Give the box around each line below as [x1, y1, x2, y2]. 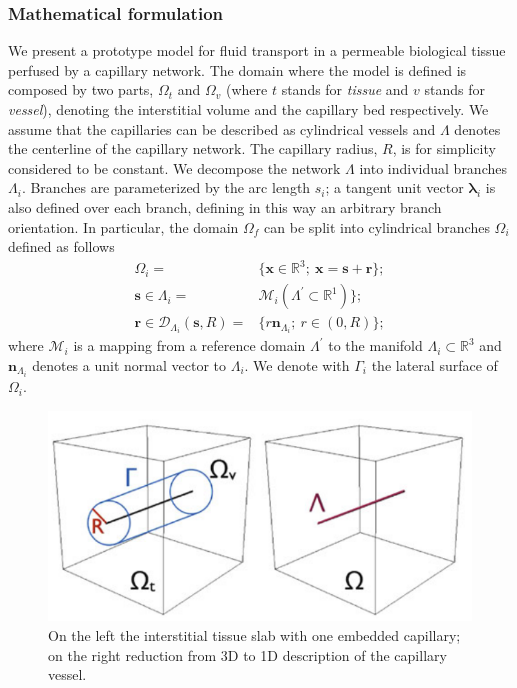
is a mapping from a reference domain [73, 335, 306, 356]
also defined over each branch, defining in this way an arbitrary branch [8, 196, 442, 217]
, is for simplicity [392, 138, 496, 159]
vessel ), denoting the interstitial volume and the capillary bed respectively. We [8, 99, 489, 119]
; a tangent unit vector [325, 177, 464, 198]
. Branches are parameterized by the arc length [21, 177, 311, 198]
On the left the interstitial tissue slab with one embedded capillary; [48, 624, 461, 645]
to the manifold [328, 335, 423, 356]
